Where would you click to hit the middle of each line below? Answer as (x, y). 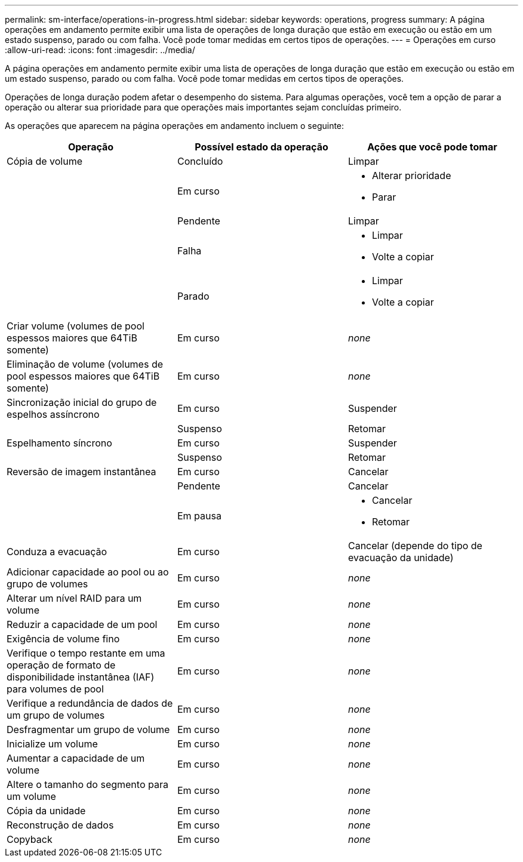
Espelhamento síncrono (59, 443)
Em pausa (199, 516)
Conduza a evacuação (57, 552)
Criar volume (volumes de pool (76, 326)
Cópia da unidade (46, 811)
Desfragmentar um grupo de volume (88, 729)
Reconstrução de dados (60, 825)
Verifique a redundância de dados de (90, 703)
